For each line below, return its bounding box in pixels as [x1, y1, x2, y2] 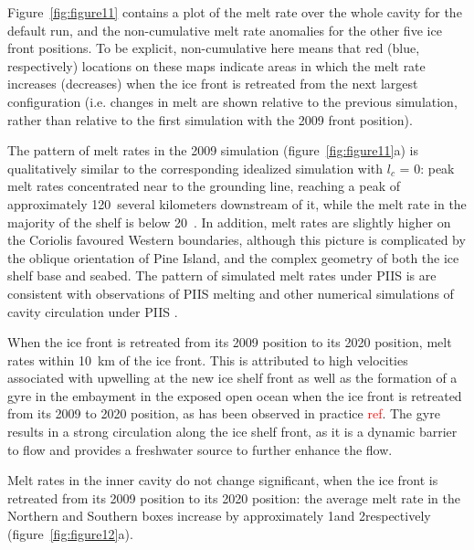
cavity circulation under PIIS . [7, 301, 178, 321]
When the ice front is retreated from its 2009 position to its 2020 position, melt [7, 333, 452, 352]
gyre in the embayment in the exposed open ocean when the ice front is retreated [7, 386, 462, 405]
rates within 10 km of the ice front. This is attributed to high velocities [7, 350, 408, 369]
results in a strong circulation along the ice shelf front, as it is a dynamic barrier [7, 422, 458, 441]
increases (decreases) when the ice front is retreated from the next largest [7, 74, 418, 93]
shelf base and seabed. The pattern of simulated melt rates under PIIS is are [7, 266, 437, 285]
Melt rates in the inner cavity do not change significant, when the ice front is [7, 471, 438, 490]
